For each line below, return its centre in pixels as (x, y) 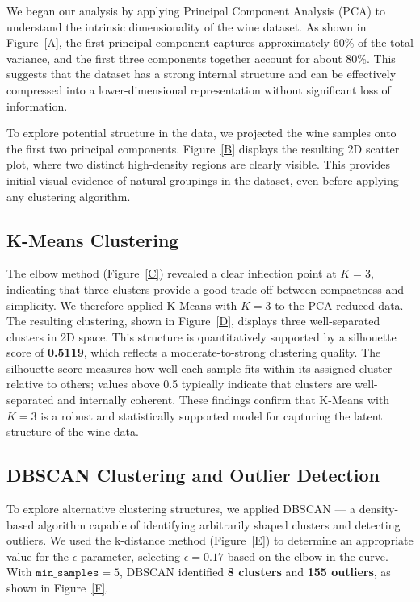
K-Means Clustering (93, 239)
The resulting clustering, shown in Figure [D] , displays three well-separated (193, 321)
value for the (38, 556)
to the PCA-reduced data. (339, 305)
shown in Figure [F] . (58, 588)
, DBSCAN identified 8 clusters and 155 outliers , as (255, 572)
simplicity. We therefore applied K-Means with (122, 305)
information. (37, 105)
